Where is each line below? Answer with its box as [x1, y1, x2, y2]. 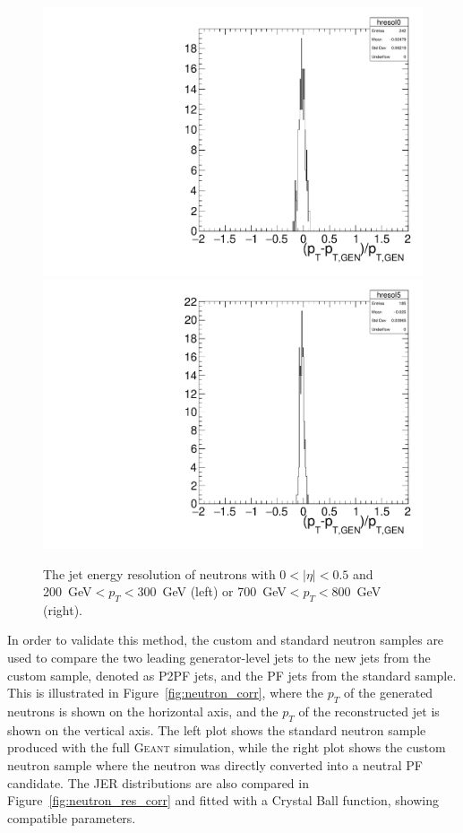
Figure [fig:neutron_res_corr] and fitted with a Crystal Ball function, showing [7, 791, 439, 810]
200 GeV [43, 582, 92, 601]
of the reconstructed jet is [298, 702, 440, 721]
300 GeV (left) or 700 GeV [137, 582, 287, 601]
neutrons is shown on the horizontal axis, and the [7, 702, 279, 721]
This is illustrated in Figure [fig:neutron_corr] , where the [7, 683, 324, 702]
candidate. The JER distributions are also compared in [7, 773, 309, 792]
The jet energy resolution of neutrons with [43, 564, 276, 583]
